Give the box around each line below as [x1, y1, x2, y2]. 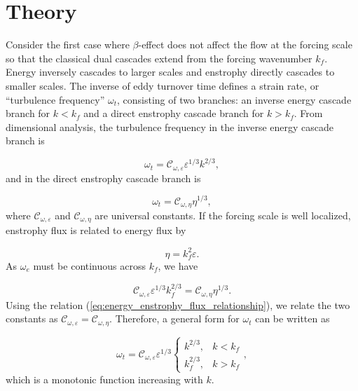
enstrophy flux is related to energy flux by [6, 223, 186, 238]
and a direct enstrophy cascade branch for [83, 106, 264, 121]
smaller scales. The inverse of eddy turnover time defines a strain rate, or [6, 78, 319, 92]
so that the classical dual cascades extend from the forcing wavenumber [6, 50, 312, 65]
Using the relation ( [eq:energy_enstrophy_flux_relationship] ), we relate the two [6, 297, 350, 312]
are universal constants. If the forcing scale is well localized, [95, 207, 351, 222]
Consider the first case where [6, 37, 130, 52]
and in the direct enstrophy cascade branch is [6, 170, 201, 185]
